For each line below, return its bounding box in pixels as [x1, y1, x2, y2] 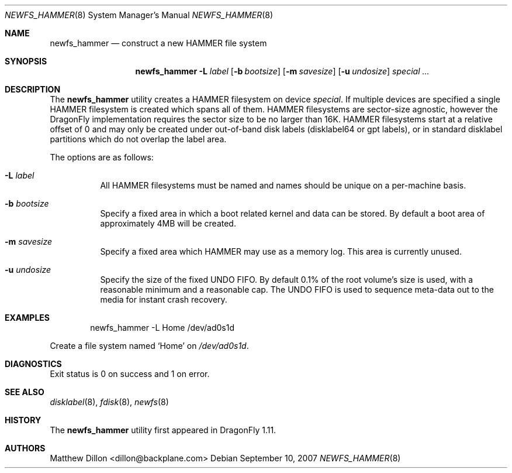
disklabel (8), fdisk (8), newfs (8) [50, 397, 169, 407]
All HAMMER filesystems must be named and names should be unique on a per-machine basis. [100, 180, 466, 190]
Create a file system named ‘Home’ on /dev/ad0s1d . [50, 341, 249, 351]
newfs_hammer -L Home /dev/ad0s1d [90, 323, 234, 333]
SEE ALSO [5, 387, 44, 397]
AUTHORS [5, 443, 46, 453]
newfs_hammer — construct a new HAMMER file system [50, 38, 267, 48]
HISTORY [5, 415, 41, 425]
